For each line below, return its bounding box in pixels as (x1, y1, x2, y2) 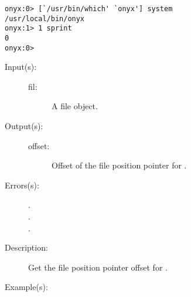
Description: (5, 241, 48, 254)
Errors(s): (5, 178, 39, 191)
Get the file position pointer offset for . (28, 261, 168, 273)
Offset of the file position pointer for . (52, 159, 187, 171)
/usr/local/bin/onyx (5, 14, 85, 23)
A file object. (52, 100, 98, 112)
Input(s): (5, 60, 37, 73)
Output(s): (5, 120, 43, 132)
